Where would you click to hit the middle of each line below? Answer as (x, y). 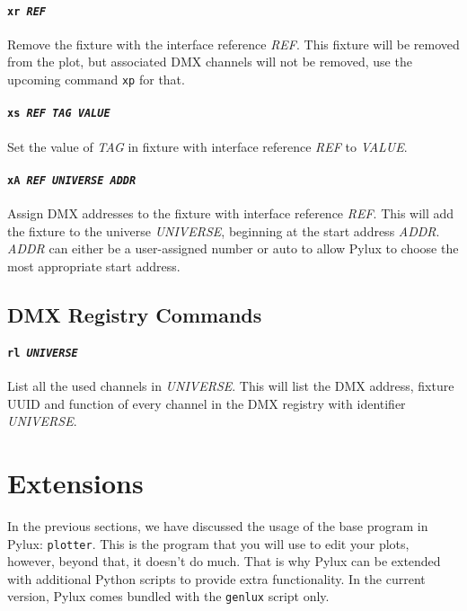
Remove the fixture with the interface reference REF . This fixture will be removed (233, 44)
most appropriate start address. (94, 266)
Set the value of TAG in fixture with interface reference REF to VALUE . (207, 146)
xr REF (26, 11)
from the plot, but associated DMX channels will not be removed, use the (210, 62)
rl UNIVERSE (43, 353)
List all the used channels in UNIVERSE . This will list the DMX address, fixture (231, 386)
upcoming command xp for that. (96, 80)
